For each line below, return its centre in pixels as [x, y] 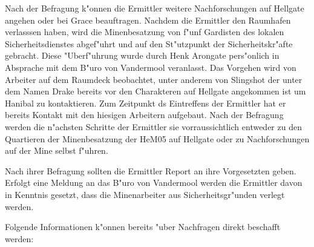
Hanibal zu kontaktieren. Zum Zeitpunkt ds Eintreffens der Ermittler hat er [146, 103]
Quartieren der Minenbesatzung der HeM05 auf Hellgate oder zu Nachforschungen [157, 138]
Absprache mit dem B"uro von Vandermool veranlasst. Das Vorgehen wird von [151, 67]
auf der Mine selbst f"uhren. [57, 150]
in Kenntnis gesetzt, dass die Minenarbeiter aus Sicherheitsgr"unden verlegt [145, 194]
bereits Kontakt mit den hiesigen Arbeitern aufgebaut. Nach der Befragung [144, 115]
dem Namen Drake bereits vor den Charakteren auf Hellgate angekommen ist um [155, 91]
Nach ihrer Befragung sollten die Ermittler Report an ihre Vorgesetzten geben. [151, 170]
